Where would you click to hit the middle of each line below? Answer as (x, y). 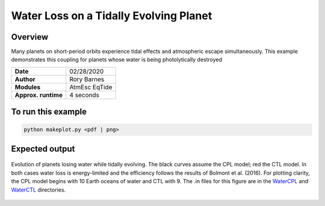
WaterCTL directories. (39, 190)
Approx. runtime (39, 95)
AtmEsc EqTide (91, 87)
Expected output (43, 149)
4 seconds (84, 95)
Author (25, 79)
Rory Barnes (87, 79)
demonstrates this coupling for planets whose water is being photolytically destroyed (117, 59)
